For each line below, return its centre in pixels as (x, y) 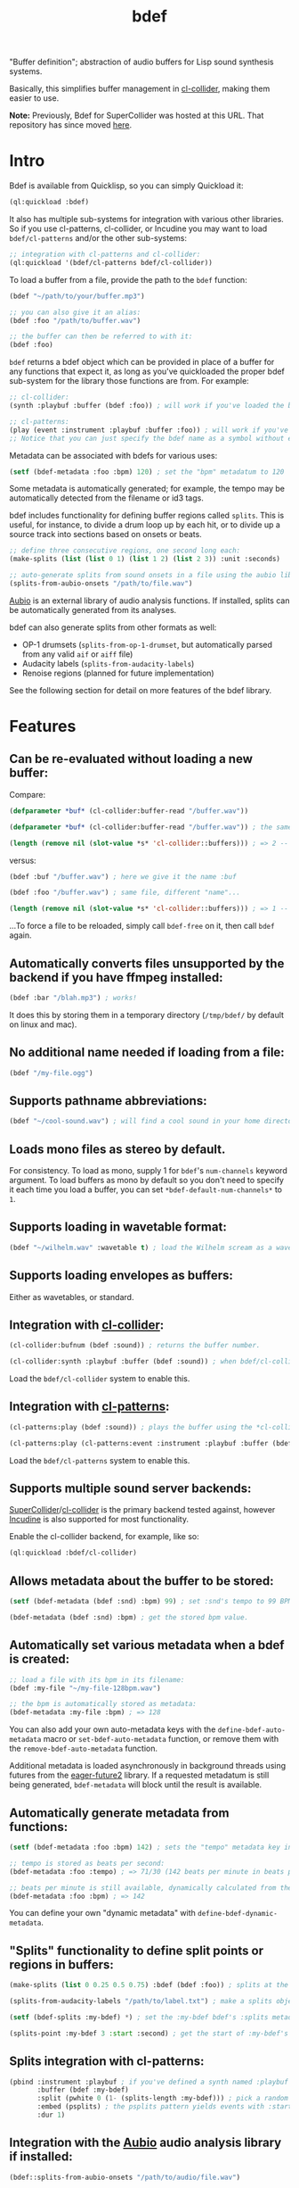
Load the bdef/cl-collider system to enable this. (100, 1379)
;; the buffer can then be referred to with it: (101, 336)
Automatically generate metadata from (119, 1813)
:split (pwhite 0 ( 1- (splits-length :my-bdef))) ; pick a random (163, 2099)
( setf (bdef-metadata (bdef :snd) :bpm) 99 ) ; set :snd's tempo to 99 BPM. (153, 1602)
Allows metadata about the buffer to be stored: (141, 1581)
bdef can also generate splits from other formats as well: (113, 627)
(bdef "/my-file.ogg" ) (51, 1073)
